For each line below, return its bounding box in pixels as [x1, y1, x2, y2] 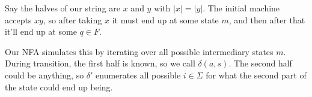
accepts [5, 13, 32, 26]
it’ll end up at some [5, 25, 77, 38]
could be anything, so [5, 68, 84, 81]
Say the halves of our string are [5, 2, 120, 14]
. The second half [228, 57, 292, 69]
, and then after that [228, 13, 305, 26]
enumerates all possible [96, 68, 181, 81]
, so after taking [43, 13, 102, 26]
